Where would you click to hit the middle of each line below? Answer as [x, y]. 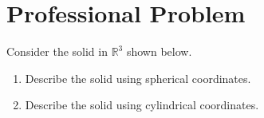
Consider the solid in [57, 51]
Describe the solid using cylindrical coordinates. [142, 105]
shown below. [159, 51]
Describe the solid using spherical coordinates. [138, 78]
